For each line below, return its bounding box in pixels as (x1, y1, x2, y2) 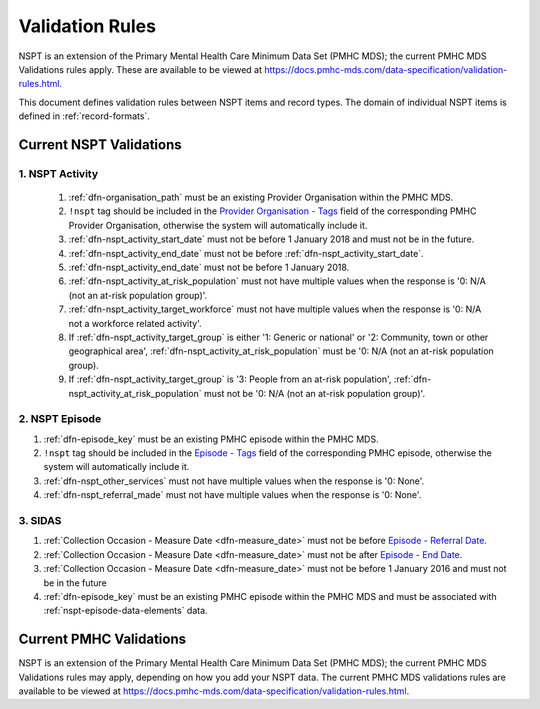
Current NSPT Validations (18, 136, 182, 153)
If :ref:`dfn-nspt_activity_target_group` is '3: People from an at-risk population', (68, 373, 392, 385)
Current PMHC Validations (18, 631, 187, 648)
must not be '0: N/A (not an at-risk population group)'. (203, 387, 425, 399)
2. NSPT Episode (18, 412, 102, 426)
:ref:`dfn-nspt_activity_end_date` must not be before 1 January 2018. (68, 261, 350, 274)
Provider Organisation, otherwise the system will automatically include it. (68, 219, 368, 231)
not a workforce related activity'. (68, 317, 202, 329)
